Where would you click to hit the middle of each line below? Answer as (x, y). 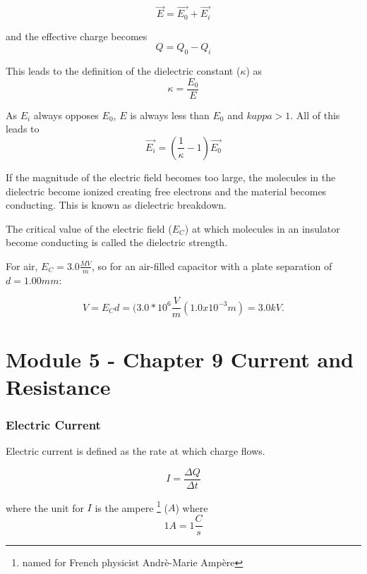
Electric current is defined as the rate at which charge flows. (136, 451)
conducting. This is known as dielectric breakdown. (116, 205)
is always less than (170, 115)
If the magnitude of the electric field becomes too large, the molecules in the (171, 177)
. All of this (315, 115)
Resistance (58, 386)
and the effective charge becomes (77, 36)
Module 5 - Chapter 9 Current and (180, 359)
